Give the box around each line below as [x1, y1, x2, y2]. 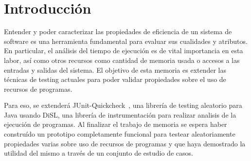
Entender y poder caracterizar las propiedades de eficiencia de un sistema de [4, 26, 232, 37]
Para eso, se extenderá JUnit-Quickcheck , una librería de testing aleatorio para [4, 100, 242, 110]
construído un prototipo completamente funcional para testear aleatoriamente [4, 129, 235, 139]
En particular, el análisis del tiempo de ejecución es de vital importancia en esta [4, 45, 243, 56]
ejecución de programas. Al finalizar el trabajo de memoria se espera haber [4, 119, 227, 129]
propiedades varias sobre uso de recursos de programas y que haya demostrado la [4, 138, 246, 148]
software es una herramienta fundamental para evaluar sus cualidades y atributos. [4, 36, 248, 46]
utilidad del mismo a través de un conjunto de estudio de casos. [4, 148, 193, 158]
